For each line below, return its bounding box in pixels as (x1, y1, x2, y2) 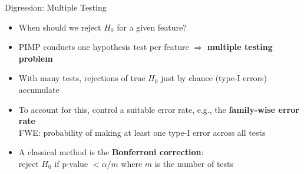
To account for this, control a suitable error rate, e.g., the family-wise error (18, 103, 299, 115)
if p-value (54, 157, 88, 169)
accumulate (18, 83, 60, 95)
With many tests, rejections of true (18, 72, 146, 84)
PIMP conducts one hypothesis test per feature (18, 41, 189, 53)
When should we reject (18, 21, 101, 33)
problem (18, 52, 53, 64)
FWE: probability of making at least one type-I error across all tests (18, 126, 266, 138)
